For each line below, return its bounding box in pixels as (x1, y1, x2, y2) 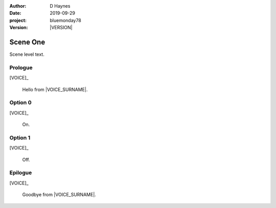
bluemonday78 (50, 17, 81, 23)
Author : (9, 3, 27, 9)
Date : (9, 10, 21, 16)
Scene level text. (9, 51, 44, 57)
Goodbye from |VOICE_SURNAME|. (22, 192, 97, 198)
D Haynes (50, 3, 71, 9)
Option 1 (9, 134, 31, 141)
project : (9, 17, 27, 23)
